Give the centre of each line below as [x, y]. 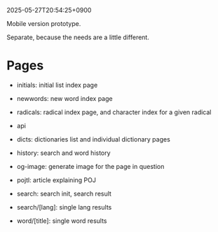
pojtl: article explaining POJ [56, 180]
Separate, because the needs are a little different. [78, 37]
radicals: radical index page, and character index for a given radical [114, 112]
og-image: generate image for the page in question [90, 166]
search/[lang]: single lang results [64, 207]
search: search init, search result [64, 193]
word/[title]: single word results [62, 221]
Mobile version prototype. [44, 23]
